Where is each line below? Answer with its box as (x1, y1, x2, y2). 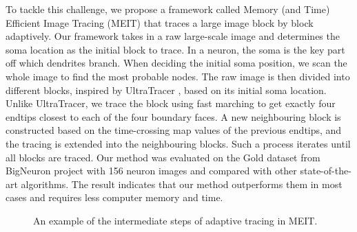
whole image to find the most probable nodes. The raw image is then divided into (6, 69, 350, 83)
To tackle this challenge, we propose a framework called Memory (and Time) (6, 2, 330, 16)
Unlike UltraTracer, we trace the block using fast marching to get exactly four (6, 96, 336, 111)
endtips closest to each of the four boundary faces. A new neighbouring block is (6, 109, 341, 124)
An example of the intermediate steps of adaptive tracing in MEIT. (33, 213, 318, 227)
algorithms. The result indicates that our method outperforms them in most (21, 176, 343, 191)
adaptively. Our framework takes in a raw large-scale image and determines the (6, 29, 340, 43)
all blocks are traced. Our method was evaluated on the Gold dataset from (6, 150, 320, 164)
